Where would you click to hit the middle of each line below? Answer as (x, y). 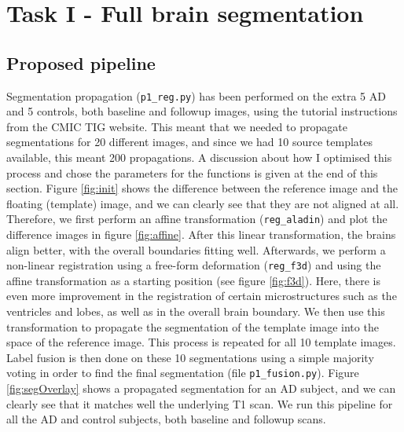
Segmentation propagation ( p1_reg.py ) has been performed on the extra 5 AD (196, 95)
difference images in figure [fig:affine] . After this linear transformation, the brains (201, 234)
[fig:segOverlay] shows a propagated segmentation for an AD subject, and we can (201, 388)
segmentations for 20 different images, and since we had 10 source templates (190, 142)
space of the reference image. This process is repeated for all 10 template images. (201, 342)
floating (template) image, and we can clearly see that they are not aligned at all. (203, 203)
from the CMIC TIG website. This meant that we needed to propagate (177, 126)
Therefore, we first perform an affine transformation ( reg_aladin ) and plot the (197, 219)
